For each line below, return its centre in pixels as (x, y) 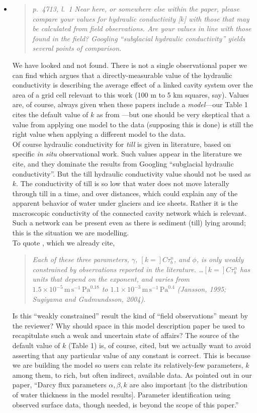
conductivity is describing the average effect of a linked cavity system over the (133, 85)
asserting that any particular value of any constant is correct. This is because (131, 355)
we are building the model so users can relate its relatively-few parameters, (128, 365)
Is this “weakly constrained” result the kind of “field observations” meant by (130, 316)
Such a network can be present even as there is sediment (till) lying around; (129, 223)
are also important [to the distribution (188, 385)
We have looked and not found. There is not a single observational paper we (130, 65)
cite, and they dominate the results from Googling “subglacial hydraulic (123, 163)
